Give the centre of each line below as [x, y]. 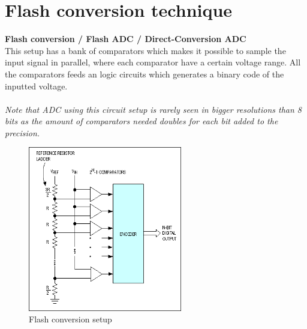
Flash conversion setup [70, 319]
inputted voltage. [36, 86]
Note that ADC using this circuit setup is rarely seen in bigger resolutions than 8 [153, 109]
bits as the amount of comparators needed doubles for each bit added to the [142, 121]
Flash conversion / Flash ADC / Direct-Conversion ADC [126, 39]
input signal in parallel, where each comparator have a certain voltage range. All [153, 62]
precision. [22, 132]
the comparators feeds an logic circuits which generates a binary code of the [145, 74]
